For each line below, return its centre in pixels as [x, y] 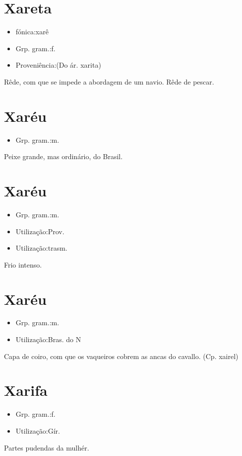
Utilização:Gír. [38, 430]
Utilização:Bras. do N [48, 339]
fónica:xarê [32, 32]
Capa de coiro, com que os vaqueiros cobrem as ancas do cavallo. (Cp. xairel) [121, 356]
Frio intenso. [23, 264]
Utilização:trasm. [41, 248]
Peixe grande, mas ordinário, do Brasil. [63, 156]
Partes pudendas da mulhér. [47, 447]
